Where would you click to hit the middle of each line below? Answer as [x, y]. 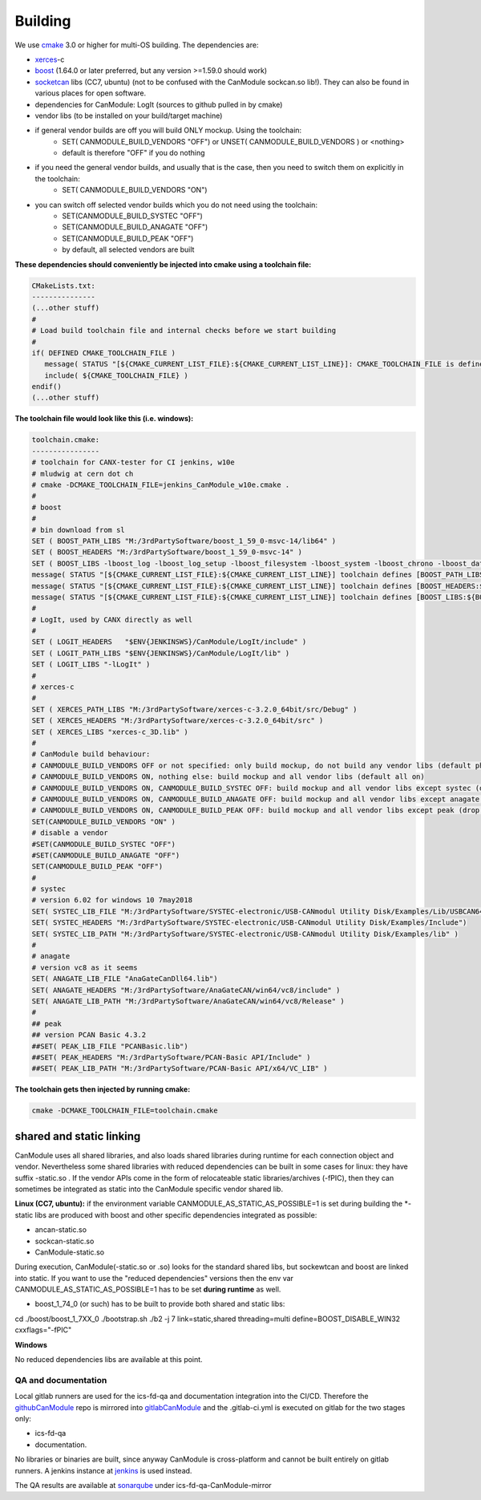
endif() [46, 387]
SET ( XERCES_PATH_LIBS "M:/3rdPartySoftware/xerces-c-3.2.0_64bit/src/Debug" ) [194, 709]
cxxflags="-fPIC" [43, 1330]
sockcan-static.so [65, 1241]
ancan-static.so [61, 1230]
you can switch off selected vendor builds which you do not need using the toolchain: [176, 205]
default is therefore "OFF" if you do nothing [133, 153]
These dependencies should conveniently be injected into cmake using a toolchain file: [163, 264]
